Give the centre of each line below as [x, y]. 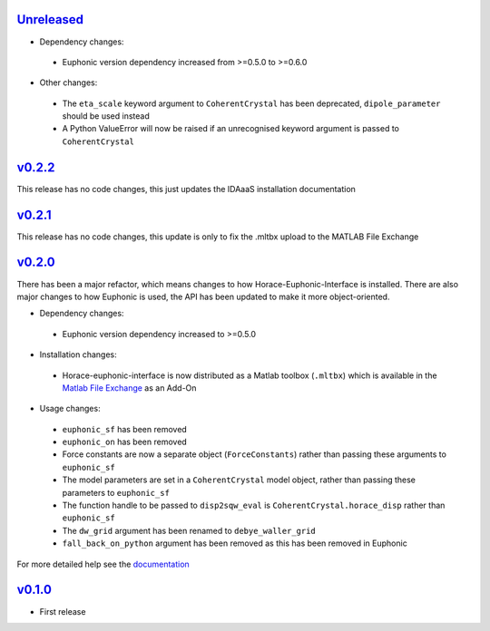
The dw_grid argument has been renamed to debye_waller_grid [189, 530]
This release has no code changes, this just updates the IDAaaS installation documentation [186, 189]
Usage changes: [70, 409]
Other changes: [69, 83]
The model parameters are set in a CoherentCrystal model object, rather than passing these [239, 480]
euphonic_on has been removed [125, 442]
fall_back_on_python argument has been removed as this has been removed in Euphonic [235, 543]
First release [63, 611]
